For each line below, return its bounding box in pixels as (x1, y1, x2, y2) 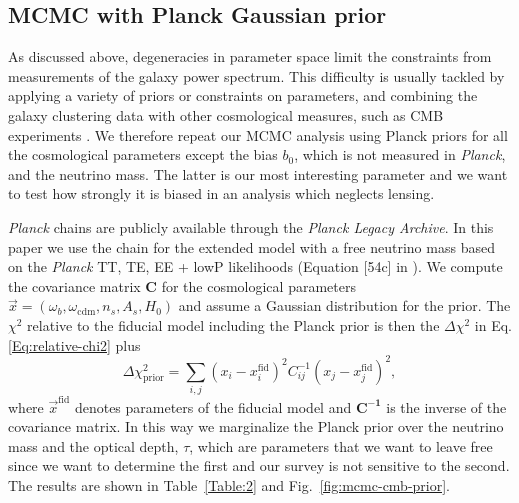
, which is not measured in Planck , (294, 144, 506, 165)
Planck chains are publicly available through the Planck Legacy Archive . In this (8, 216, 494, 237)
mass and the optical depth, (8, 435, 179, 456)
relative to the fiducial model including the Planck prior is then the (27, 314, 440, 335)
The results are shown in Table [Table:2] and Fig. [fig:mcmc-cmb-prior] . (8, 475, 451, 496)
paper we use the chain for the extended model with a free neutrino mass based (8, 236, 495, 257)
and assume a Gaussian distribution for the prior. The (178, 295, 511, 316)
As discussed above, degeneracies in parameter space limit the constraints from (8, 46, 492, 67)
